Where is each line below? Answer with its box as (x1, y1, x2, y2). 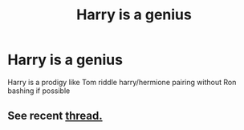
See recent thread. (7, 109, 103, 123)
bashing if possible (7, 86, 71, 95)
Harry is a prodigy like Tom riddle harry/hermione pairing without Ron (7, 77, 237, 87)
